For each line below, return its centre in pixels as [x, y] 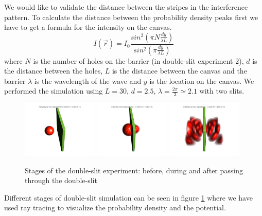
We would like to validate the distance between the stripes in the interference [126, 7]
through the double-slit [61, 180]
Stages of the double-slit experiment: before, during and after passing [134, 170]
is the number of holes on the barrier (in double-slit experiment [133, 60]
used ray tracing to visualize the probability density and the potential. [115, 208]
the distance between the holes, [54, 71]
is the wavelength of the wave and [88, 80]
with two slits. [222, 91]
